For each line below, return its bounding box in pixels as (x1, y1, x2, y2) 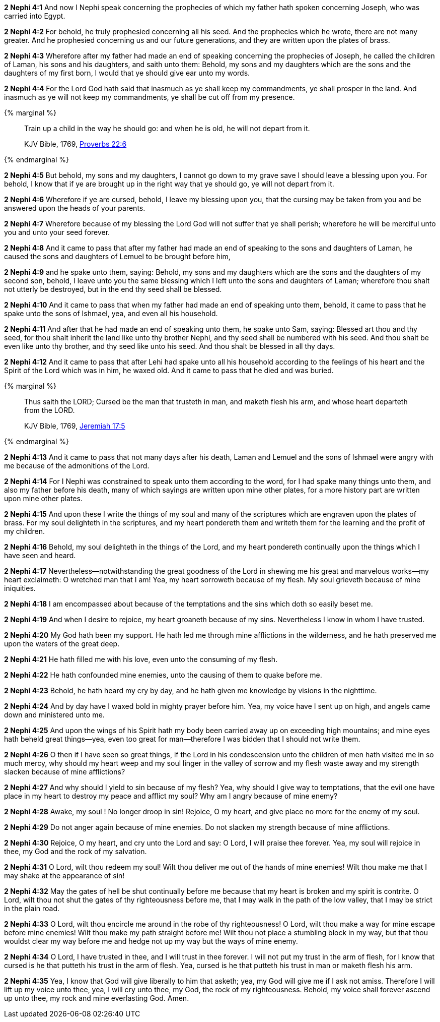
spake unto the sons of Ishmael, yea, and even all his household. (4, 309, 218, 318)
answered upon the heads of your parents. (4, 204, 145, 212)
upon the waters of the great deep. (4, 639, 120, 648)
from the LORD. (24, 406, 75, 414)
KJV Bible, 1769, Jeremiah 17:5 (24, 422, 125, 430)
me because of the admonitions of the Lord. (4, 461, 150, 470)
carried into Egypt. (4, 12, 65, 20)
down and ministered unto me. (4, 710, 105, 719)
